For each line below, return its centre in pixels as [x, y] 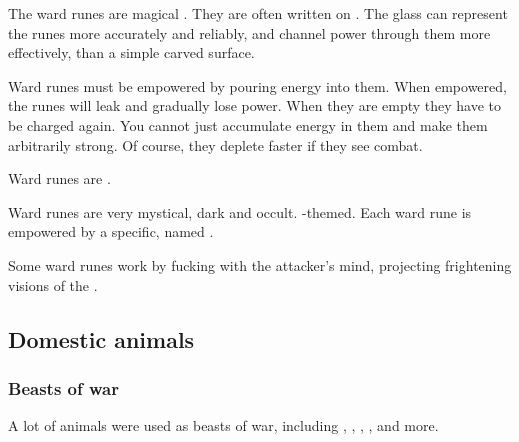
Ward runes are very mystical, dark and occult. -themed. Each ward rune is [240, 211]
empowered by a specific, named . [111, 231]
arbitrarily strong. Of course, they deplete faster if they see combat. [215, 144]
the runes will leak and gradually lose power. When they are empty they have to [255, 105]
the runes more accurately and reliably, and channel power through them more [249, 32]
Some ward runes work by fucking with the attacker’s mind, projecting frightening [260, 264]
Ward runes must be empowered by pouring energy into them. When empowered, [257, 85]
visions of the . [53, 284]
